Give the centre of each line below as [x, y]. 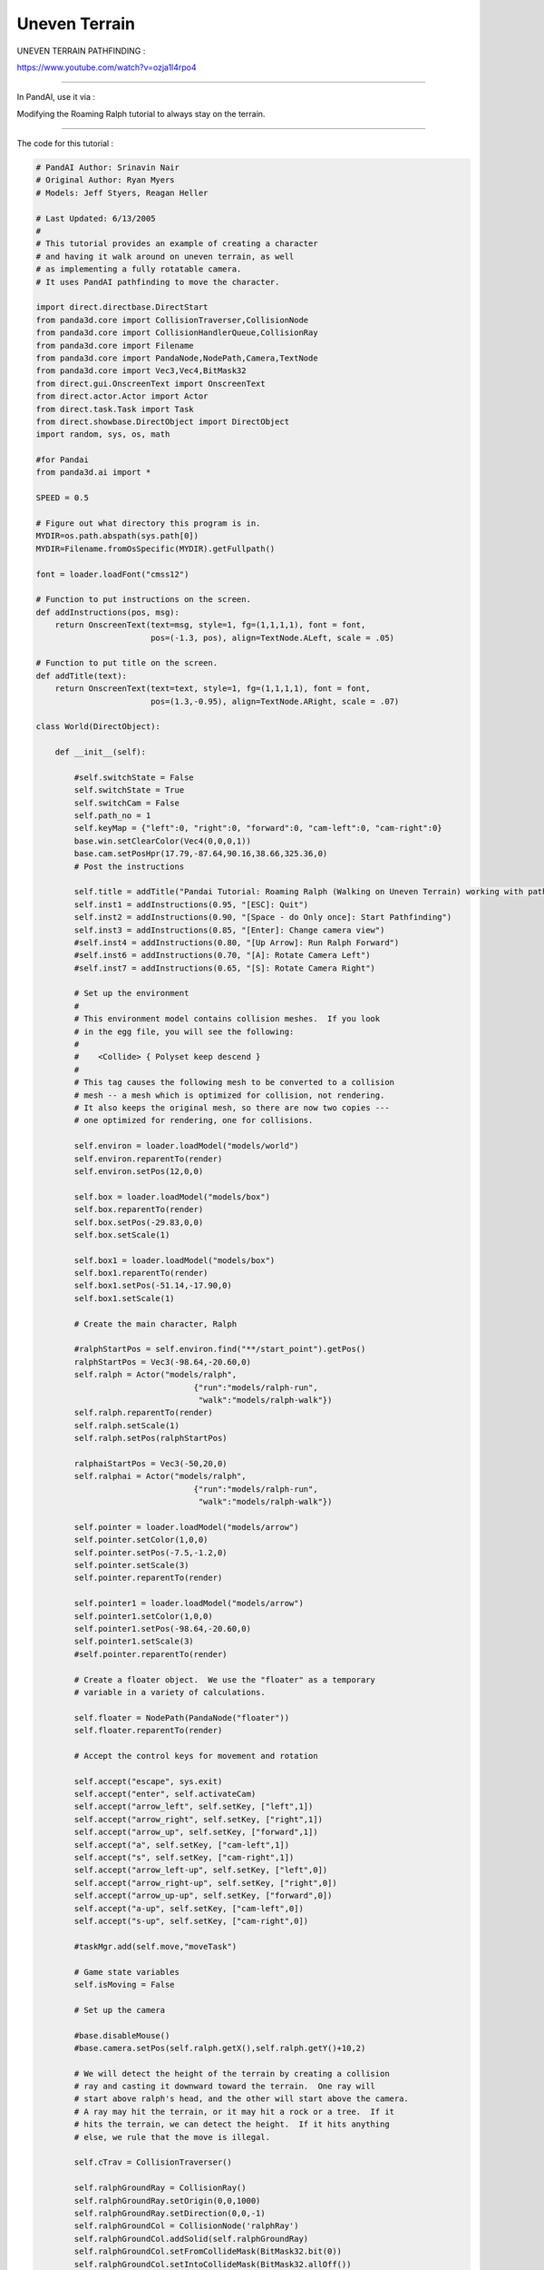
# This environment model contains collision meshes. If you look [227, 1019]
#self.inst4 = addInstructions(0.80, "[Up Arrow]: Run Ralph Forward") [237, 943]
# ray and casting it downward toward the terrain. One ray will [225, 2087]
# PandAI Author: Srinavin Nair [108, 168]
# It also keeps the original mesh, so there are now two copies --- [232, 1108]
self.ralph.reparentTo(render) [143, 1413]
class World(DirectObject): [98, 727]
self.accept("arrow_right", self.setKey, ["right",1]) [199, 1819]
